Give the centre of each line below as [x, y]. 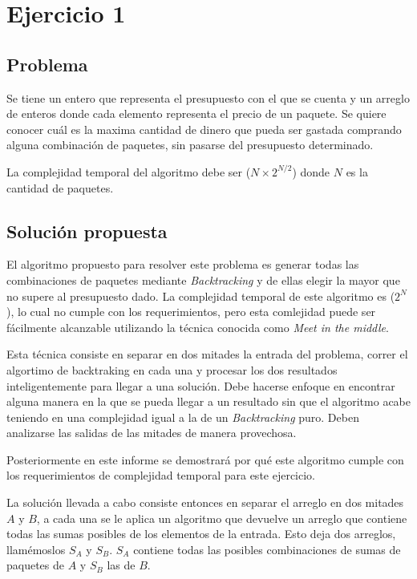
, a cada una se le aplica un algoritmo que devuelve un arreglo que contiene [222, 518]
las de [121, 565]
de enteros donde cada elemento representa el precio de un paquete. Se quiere [196, 113]
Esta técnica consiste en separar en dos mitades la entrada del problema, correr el [207, 354]
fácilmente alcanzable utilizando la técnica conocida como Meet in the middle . [198, 327]
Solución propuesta [87, 231]
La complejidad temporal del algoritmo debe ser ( [129, 171]
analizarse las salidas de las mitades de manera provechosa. [152, 433]
